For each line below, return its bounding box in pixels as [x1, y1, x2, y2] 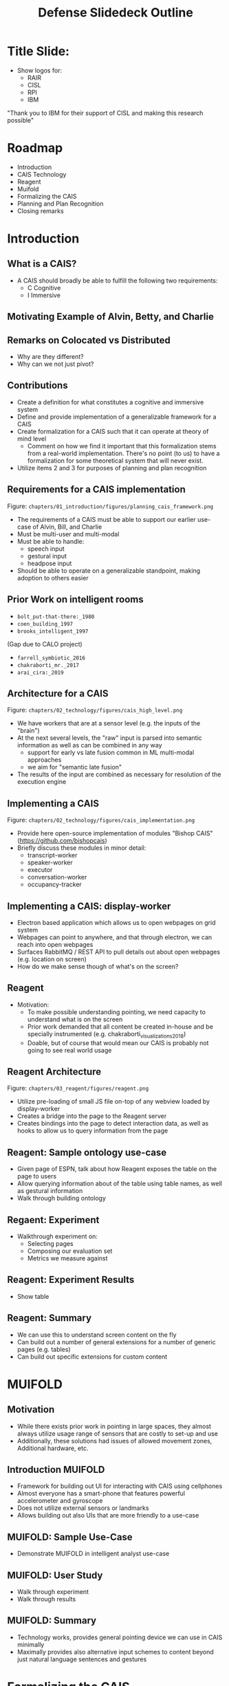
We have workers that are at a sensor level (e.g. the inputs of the [17, 719, 201, 727]
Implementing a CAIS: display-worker [7, 900, 171, 912]
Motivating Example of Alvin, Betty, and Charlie [7, 311, 215, 322]
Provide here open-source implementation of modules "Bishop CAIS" [17, 829, 213, 837]
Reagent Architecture [7, 1066, 102, 1077]
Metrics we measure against [27, 1254, 108, 1262]
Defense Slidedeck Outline [37, 5, 194, 21]
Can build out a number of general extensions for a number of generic [17, 1337, 216, 1346]
